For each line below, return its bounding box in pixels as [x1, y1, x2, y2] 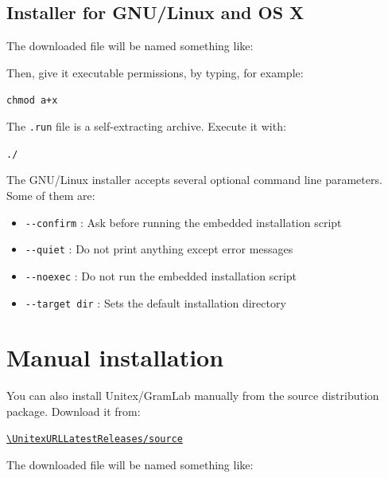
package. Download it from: [6, 402, 141, 419]
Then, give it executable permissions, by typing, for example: [6, 64, 304, 80]
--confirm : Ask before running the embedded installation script [25, 214, 342, 230]
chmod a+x [6, 95, 58, 107]
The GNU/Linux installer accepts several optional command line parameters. [6, 171, 382, 188]
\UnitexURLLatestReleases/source [6, 433, 183, 445]
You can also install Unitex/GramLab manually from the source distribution [6, 387, 379, 404]
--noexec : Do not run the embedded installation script [25, 267, 297, 284]
